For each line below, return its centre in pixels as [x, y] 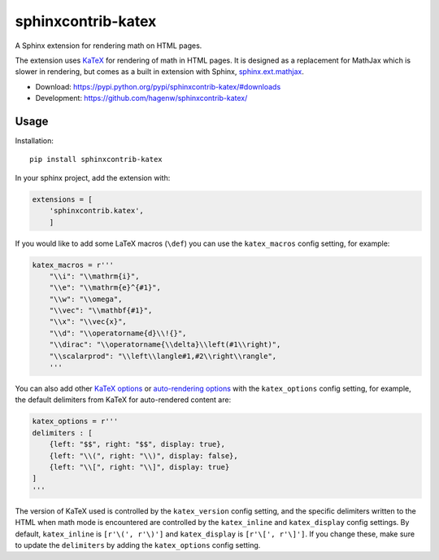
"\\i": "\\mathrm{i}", [94, 276]
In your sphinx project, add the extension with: [93, 177]
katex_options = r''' [75, 422]
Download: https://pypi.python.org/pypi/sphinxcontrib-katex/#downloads [158, 86]
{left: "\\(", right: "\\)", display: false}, [144, 455]
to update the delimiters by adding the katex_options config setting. [138, 545]
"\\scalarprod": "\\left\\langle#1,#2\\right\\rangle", [163, 356]
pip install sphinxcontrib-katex [96, 160]
